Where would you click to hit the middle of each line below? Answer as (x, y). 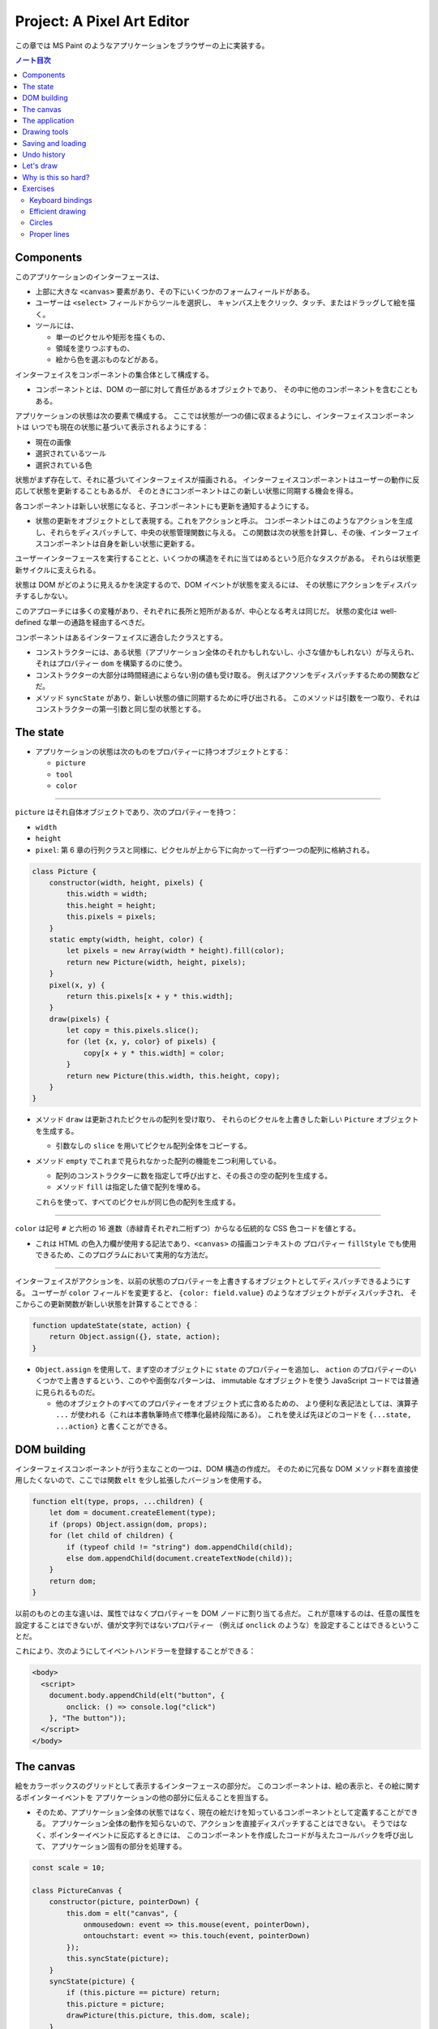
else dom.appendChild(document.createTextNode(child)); (180, 1559)
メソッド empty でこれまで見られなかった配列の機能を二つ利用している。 (158, 1161)
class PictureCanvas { (77, 1890)
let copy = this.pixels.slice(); (133, 1030)
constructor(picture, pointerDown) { (124, 1902)
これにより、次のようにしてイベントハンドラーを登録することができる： (135, 1651)
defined (28, 622)
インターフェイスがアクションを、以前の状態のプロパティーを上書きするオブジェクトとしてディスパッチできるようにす (213, 1282)
